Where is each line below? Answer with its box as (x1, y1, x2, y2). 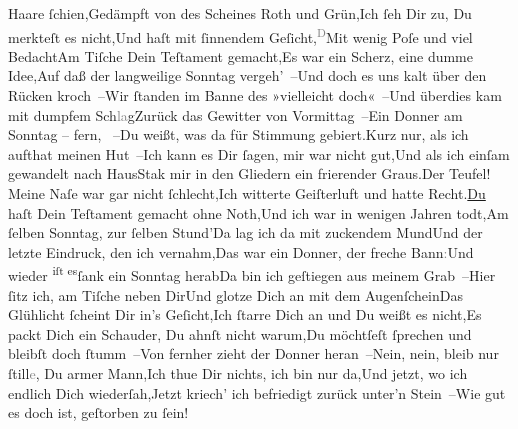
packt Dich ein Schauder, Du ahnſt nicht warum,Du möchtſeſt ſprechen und (8, 323, 472, 344)
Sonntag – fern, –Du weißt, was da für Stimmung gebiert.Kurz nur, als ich (8, 124, 469, 145)
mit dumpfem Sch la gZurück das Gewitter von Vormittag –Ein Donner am (8, 104, 463, 125)
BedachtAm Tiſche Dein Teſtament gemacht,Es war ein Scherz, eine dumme (8, 45, 473, 66)
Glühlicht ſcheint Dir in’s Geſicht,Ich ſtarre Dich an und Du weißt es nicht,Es (8, 304, 482, 325)
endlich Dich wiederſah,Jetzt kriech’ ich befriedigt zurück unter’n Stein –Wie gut (8, 382, 506, 403)
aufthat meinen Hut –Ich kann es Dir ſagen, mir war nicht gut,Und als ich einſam (8, 143, 510, 164)
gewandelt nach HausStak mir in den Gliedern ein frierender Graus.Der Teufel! (8, 163, 491, 184)
